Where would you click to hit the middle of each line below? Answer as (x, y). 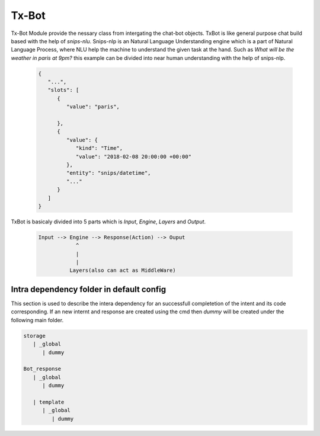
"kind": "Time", (99, 148)
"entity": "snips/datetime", (108, 173)
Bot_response (42, 369)
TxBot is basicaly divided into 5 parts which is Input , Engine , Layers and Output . (108, 222)
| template (49, 402)
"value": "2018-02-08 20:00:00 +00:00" (134, 156)
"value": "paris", (93, 107)
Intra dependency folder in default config (88, 289)
